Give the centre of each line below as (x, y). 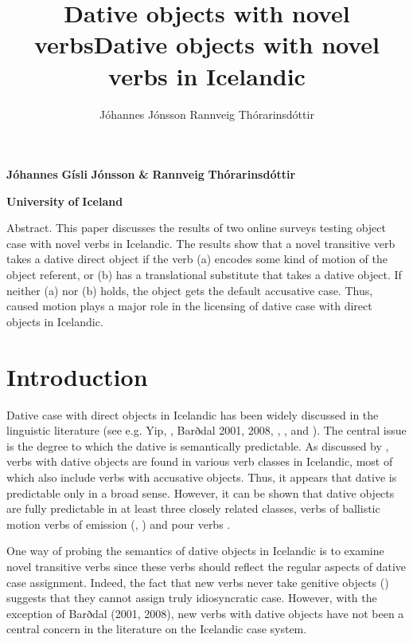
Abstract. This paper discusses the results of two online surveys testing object (196, 228)
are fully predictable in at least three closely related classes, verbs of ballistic (193, 508)
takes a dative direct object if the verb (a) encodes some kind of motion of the (197, 259)
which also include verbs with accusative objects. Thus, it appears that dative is (202, 477)
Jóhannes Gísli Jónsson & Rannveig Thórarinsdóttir (151, 174)
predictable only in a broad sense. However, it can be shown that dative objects (201, 492)
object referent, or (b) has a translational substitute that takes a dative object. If (204, 275)
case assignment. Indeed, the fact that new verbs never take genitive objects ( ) (198, 582)
